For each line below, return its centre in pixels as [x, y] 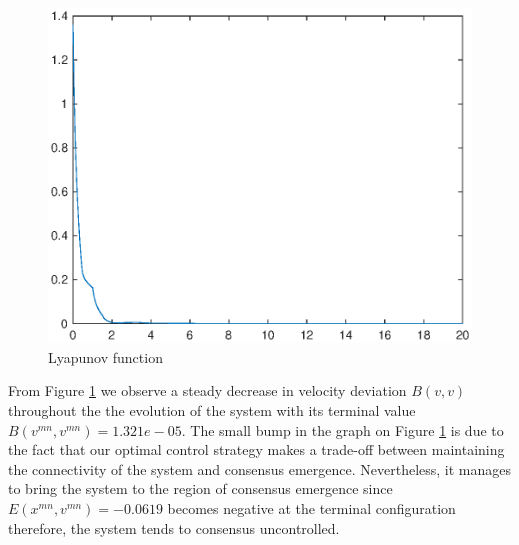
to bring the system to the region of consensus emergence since [200, 488]
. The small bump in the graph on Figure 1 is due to [342, 429]
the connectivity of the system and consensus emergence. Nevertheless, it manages [260, 468]
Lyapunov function [105, 356]
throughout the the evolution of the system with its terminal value [212, 410]
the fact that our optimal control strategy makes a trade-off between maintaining [256, 449]
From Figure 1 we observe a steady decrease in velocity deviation [207, 390]
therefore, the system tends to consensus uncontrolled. [174, 527]
